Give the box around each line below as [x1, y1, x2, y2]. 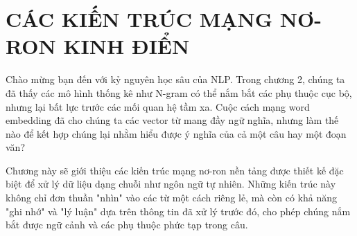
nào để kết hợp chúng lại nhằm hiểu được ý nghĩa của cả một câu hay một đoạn [6, 126, 347, 140]
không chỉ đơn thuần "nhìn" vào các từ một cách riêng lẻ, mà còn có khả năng [6, 190, 337, 205]
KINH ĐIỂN [63, 32, 190, 60]
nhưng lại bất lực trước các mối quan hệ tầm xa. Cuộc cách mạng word [6, 99, 310, 114]
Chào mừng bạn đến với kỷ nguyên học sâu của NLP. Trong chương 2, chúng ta [6, 72, 345, 87]
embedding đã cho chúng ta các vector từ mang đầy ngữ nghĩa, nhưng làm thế [6, 113, 339, 127]
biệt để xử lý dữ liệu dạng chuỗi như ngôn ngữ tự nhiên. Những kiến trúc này [6, 176, 336, 191]
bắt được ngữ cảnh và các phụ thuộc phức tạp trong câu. [6, 217, 248, 232]
